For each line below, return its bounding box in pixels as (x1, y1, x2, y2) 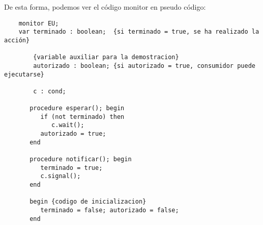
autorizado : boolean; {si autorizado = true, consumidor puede (33, 62, 255, 69)
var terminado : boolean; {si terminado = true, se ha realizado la (18, 28, 259, 36)
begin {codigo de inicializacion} (30, 198, 147, 206)
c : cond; (33, 87, 66, 95)
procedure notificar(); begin (30, 156, 132, 163)
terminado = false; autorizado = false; (40, 207, 179, 214)
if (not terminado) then (40, 113, 125, 120)
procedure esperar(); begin (30, 105, 125, 112)
